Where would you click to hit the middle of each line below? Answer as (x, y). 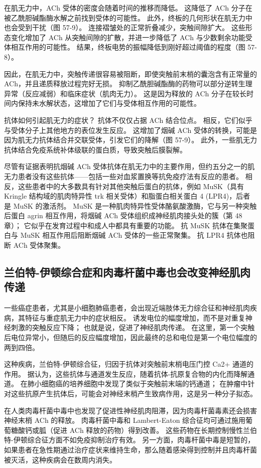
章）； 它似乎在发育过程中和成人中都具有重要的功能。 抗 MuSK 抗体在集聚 (126, 225)
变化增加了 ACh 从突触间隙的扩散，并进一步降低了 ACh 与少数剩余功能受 (132, 37)
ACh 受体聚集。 (39, 245)
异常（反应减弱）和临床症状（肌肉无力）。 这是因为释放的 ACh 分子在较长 (125, 93)
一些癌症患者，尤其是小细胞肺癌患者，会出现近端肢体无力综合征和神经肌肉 (127, 308)
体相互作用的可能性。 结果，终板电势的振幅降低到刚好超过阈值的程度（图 (125, 47)
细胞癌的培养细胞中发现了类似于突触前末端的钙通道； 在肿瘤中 (145, 383)
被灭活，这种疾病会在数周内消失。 (60, 459)
